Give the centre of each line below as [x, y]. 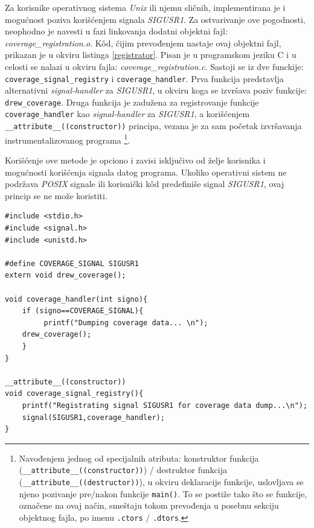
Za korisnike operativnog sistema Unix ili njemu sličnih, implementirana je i [145, 7]
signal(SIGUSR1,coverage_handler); [93, 417]
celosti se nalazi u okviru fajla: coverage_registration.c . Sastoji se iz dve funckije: [154, 66]
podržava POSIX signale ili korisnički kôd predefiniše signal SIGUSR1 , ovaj [145, 184]
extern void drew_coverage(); [66, 275]
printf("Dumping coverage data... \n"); [126, 323]
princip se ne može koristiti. [56, 195]
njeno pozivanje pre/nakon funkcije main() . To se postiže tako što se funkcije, [163, 493]
